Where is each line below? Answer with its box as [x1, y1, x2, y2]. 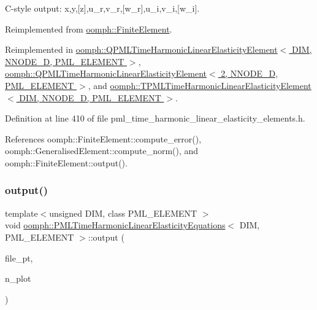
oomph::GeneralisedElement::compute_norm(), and [5, 144, 199, 157]
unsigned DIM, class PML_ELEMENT [49, 206, 197, 219]
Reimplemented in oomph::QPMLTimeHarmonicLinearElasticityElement [5, 43, 278, 56]
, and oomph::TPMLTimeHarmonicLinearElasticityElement [88, 79, 311, 91]
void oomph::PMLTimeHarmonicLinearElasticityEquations [5, 219, 226, 231]
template [5, 206, 38, 219]
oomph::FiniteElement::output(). [5, 156, 128, 169]
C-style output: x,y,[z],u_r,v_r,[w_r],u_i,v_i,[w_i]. [5, 2, 200, 14]
